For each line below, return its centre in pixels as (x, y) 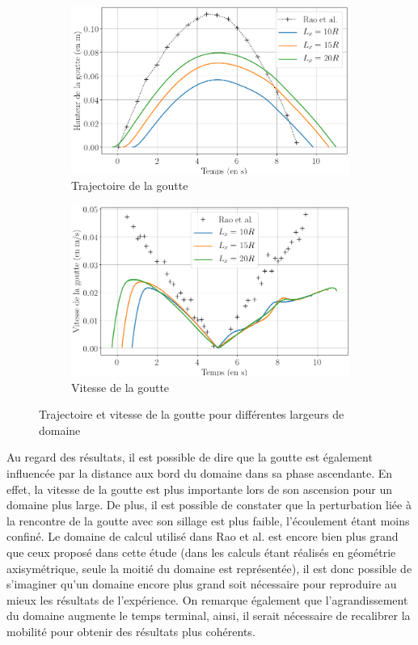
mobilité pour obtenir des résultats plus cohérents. (131, 631)
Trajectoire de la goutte (130, 185)
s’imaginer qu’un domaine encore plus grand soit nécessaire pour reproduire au (202, 584)
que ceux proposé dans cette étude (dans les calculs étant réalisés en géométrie (201, 552)
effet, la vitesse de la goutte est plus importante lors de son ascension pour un (200, 489)
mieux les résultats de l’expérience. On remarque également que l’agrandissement (207, 599)
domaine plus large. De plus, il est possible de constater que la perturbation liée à (209, 505)
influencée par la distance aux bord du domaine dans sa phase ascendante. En (200, 473)
